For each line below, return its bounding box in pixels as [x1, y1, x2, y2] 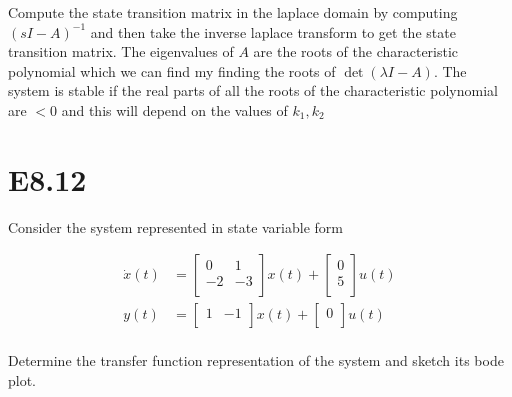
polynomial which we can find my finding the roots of [8, 60, 336, 81]
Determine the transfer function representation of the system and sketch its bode [8, 350, 504, 371]
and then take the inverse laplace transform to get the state [90, 21, 456, 42]
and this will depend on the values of [61, 99, 288, 120]
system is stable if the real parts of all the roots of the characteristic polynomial [8, 80, 498, 101]
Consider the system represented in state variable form [8, 216, 343, 237]
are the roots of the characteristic [253, 41, 459, 62]
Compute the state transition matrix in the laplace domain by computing [8, 2, 458, 22]
